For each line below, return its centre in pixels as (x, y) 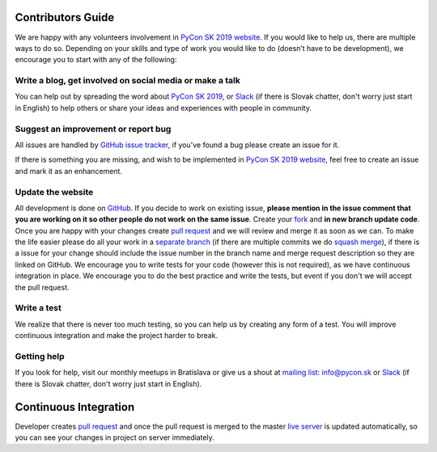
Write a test (38, 308)
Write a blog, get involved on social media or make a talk (127, 81)
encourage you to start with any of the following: (96, 60)
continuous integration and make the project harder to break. (117, 336)
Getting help (40, 356)
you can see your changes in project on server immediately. (115, 437)
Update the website (54, 192)
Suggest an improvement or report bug (93, 129)
